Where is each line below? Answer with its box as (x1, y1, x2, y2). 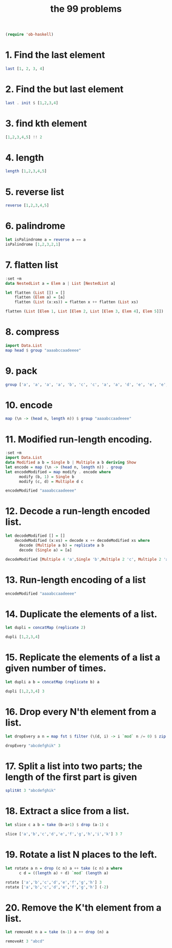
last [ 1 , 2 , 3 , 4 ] (5, 66, 45, 71)
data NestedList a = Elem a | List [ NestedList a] (5, 281, 116, 286)
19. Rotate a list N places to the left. (5, 849, 158, 860)
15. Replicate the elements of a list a (5, 651, 160, 663)
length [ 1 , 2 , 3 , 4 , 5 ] (5, 168, 47, 174)
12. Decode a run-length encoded (5, 505, 150, 517)
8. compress (5, 326, 60, 338)
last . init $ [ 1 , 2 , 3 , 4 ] (5, 100, 58, 106)
